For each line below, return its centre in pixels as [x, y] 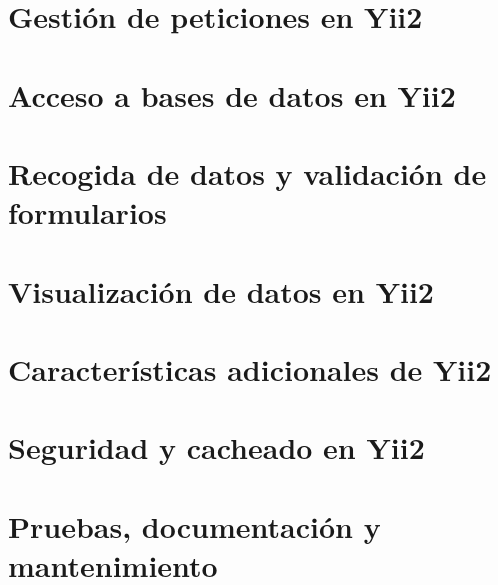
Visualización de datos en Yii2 [221, 290]
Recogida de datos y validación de [247, 172]
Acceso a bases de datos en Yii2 [232, 94]
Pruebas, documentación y [194, 525]
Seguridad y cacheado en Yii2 [216, 447]
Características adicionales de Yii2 [250, 368]
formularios [87, 212]
